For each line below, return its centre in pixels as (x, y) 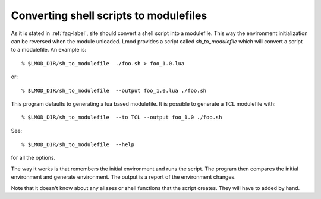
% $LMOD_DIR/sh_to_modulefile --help (78, 145)
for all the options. (33, 158)
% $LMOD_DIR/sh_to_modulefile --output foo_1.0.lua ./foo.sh (114, 90)
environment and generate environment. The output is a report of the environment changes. (123, 177)
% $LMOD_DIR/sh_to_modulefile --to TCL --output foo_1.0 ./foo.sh (122, 118)
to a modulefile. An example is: (49, 50)
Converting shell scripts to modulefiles (109, 15)
